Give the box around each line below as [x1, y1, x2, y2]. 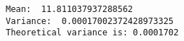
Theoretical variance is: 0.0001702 [6, 28, 179, 38]
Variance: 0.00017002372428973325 [6, 16, 174, 26]
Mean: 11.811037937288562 [6, 4, 133, 14]
